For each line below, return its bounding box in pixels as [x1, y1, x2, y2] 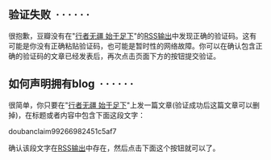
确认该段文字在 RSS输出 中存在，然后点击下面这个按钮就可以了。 [8, 143, 220, 153]
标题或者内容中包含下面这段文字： [31, 110, 146, 120]
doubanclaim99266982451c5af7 [8, 126, 117, 136]
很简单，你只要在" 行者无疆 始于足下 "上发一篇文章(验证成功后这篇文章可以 [8, 100, 253, 110]
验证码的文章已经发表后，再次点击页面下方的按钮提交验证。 [22, 51, 220, 61]
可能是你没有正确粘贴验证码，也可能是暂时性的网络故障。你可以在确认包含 [8, 40, 256, 51]
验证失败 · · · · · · [8, 8, 90, 22]
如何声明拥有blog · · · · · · [8, 77, 134, 91]
